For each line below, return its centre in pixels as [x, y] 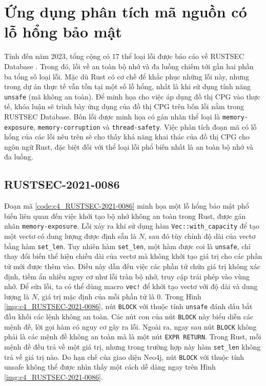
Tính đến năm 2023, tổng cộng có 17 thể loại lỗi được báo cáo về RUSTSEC [124, 56]
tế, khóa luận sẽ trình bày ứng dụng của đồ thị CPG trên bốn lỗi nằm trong [124, 106]
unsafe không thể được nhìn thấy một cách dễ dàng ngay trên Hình [110, 367]
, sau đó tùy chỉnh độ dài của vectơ [200, 236]
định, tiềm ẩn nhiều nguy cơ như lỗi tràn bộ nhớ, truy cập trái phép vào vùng [127, 276]
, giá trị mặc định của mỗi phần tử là [96, 296]
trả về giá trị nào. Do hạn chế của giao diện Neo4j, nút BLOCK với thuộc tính [124, 357]
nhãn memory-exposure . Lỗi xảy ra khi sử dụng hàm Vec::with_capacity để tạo [132, 226]
